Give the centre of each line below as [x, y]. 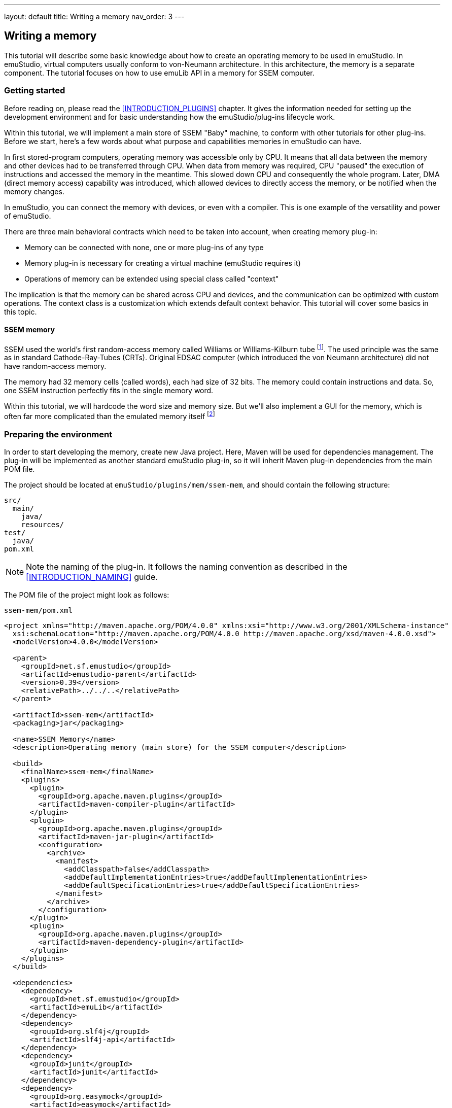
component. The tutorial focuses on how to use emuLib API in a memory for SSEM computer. [159, 73]
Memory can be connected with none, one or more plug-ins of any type [144, 247]
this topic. [21, 311]
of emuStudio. [28, 216]
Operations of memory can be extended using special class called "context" [152, 279]
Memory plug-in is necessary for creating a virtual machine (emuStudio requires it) [163, 263]
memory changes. [34, 191]
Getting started [35, 91]
